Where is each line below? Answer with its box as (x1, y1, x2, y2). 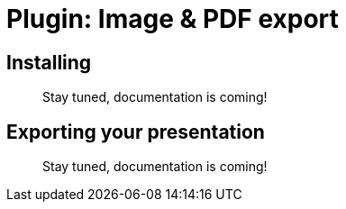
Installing (6, 50, 92, 74)
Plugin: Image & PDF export (6, 4, 339, 34)
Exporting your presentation (6, 120, 265, 143)
